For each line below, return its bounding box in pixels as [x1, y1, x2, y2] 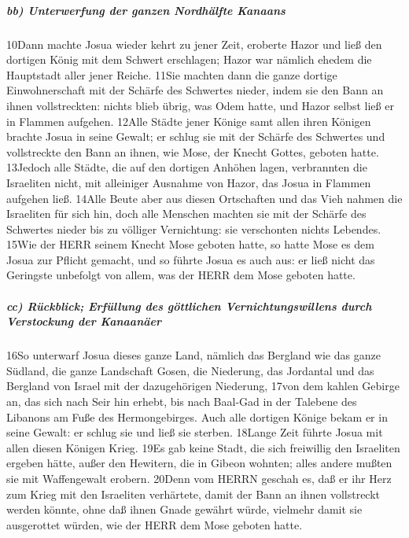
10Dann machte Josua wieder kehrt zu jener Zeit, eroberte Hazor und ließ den [6, 35, 382, 52]
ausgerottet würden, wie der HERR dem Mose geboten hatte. [6, 516, 303, 532]
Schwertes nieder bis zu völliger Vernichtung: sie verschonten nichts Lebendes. [6, 220, 381, 237]
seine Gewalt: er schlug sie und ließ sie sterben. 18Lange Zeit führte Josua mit [6, 424, 383, 440]
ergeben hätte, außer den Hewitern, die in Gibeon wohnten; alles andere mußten [6, 455, 392, 471]
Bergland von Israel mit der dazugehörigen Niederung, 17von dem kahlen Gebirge [6, 378, 400, 394]
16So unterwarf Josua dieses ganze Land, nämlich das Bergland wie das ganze [6, 347, 381, 363]
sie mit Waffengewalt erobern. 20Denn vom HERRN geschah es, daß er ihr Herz [6, 470, 392, 486]
